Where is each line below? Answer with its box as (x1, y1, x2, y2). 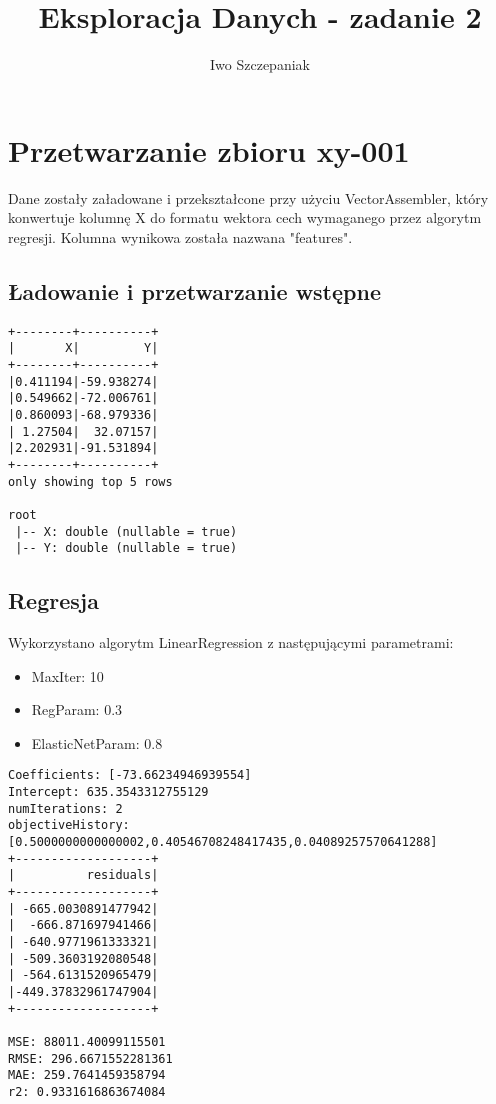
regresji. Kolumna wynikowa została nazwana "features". (8, 226, 353, 247)
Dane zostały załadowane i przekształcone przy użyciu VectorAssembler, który (8, 187, 489, 208)
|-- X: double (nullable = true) (15, 524, 238, 539)
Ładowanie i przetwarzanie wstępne (8, 275, 381, 306)
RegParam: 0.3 (31, 699, 123, 720)
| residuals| (8, 868, 159, 883)
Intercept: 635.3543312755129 (8, 785, 209, 800)
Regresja (8, 585, 99, 616)
